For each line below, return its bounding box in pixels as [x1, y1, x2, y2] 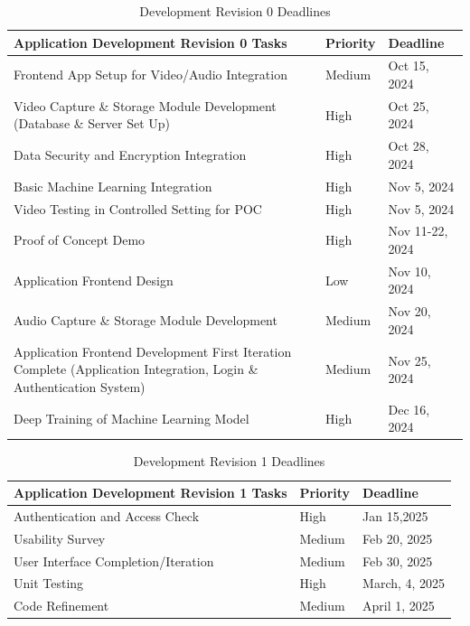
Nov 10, [388, 261, 431, 280]
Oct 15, [388, 56, 429, 75]
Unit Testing [14, 574, 84, 593]
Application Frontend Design [14, 270, 174, 289]
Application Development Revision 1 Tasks [14, 483, 287, 502]
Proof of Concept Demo [14, 230, 146, 249]
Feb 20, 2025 [362, 528, 433, 547]
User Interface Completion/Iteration [14, 551, 214, 570]
